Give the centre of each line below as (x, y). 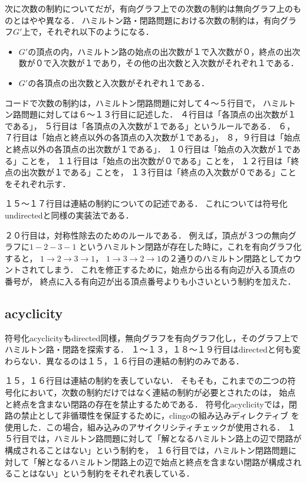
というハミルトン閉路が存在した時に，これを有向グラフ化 (190, 247)
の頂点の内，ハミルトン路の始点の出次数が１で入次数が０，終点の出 (160, 51)
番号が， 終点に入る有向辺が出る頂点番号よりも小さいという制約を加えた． (150, 281)
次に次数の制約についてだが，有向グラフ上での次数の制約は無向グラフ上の (149, 8)
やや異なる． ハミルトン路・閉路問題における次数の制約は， (146, 20)
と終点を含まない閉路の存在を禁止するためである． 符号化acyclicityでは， (147, 404)
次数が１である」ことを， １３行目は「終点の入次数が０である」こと (163, 172)
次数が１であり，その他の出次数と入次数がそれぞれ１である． (179, 63)
